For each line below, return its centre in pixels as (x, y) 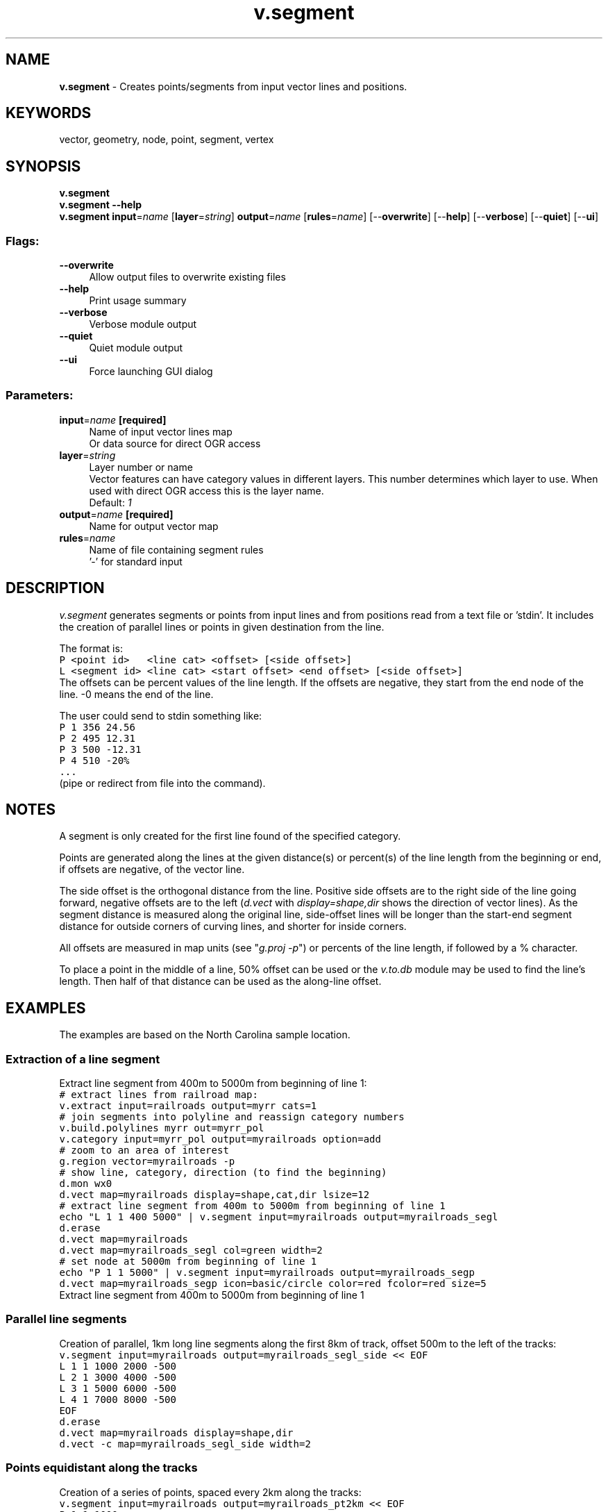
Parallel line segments (66, 1319)
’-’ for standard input (136, 561)
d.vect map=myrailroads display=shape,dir (176, 1432)
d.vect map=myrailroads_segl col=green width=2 (191, 1251)
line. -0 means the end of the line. (136, 694)
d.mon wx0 (86, 1184)
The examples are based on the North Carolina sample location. (205, 1035)
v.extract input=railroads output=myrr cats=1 (188, 1106)
